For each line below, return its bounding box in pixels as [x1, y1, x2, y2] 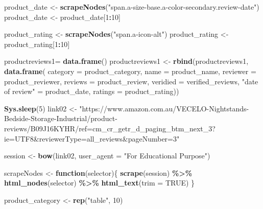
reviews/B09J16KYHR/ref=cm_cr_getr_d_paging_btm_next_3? [4, 123, 216, 133]
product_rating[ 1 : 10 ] [4, 38, 70, 49]
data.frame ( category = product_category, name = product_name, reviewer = [4, 65, 256, 76]
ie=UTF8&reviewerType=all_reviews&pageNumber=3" [4, 133, 180, 144]
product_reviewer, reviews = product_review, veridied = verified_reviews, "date [4, 76, 258, 86]
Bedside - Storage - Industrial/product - [4, 113, 117, 124]
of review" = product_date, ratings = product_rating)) [4, 86, 179, 97]
